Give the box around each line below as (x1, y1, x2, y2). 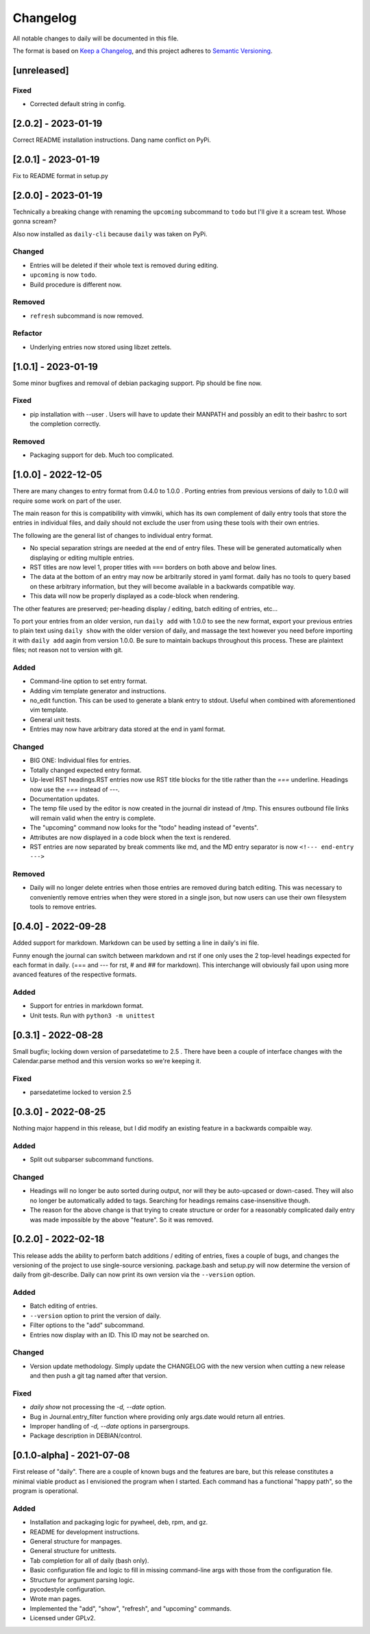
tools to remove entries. (29, 903, 97, 911)
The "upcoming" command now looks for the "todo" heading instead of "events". (29, 824, 258, 832)
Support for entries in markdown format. (29, 1002, 144, 1010)
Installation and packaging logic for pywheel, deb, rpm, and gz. (29, 1518, 208, 1526)
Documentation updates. (29, 795, 99, 803)
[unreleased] (12, 64, 70, 76)
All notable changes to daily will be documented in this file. (12, 34, 179, 42)
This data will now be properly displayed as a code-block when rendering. (29, 592, 240, 600)
